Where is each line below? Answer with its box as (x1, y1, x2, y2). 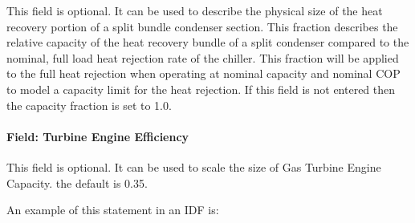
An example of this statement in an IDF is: (6, 201, 219, 218)
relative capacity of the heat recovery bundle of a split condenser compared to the (6, 34, 409, 51)
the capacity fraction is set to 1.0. (6, 96, 172, 113)
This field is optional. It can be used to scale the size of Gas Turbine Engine (6, 158, 381, 175)
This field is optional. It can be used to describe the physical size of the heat (6, 2, 383, 18)
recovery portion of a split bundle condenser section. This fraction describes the (6, 18, 398, 34)
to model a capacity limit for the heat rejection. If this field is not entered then (6, 80, 396, 97)
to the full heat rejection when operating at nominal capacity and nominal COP (6, 65, 401, 82)
